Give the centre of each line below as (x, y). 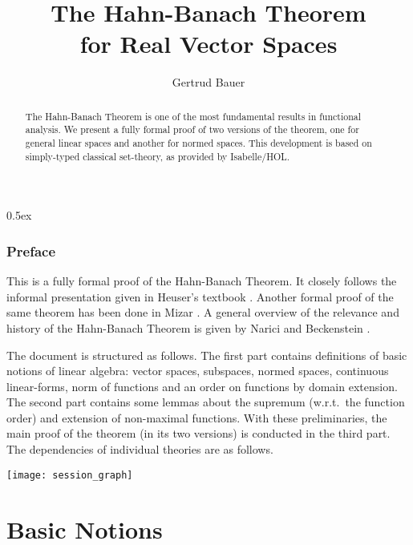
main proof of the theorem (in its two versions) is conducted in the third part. (198, 433)
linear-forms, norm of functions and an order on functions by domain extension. (202, 386)
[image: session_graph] (70, 475)
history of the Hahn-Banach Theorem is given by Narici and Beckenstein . (188, 327)
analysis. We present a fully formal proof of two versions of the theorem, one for (192, 129)
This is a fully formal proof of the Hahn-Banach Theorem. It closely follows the (202, 281)
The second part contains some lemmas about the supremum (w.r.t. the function (206, 402)
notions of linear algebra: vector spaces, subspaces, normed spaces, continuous (198, 371)
